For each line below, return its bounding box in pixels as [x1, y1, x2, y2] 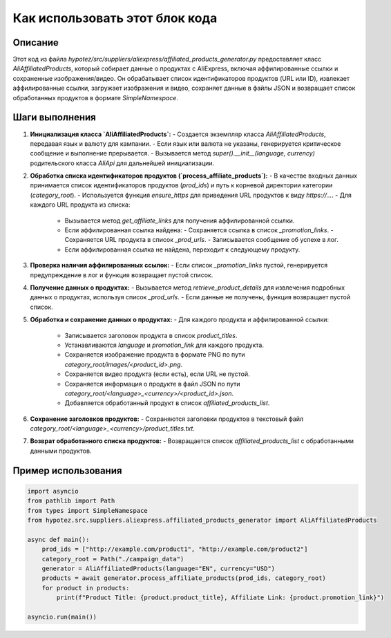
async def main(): [27, 536, 90, 543]
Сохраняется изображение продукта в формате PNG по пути [64, 350, 245, 359]
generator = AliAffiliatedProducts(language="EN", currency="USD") [41, 564, 276, 572]
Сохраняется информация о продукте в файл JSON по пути [64, 379, 240, 388]
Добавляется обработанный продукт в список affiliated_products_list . [64, 399, 270, 407]
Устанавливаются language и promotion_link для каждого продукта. [64, 341, 264, 349]
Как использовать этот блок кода [12, 10, 218, 26]
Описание [12, 37, 59, 48]
